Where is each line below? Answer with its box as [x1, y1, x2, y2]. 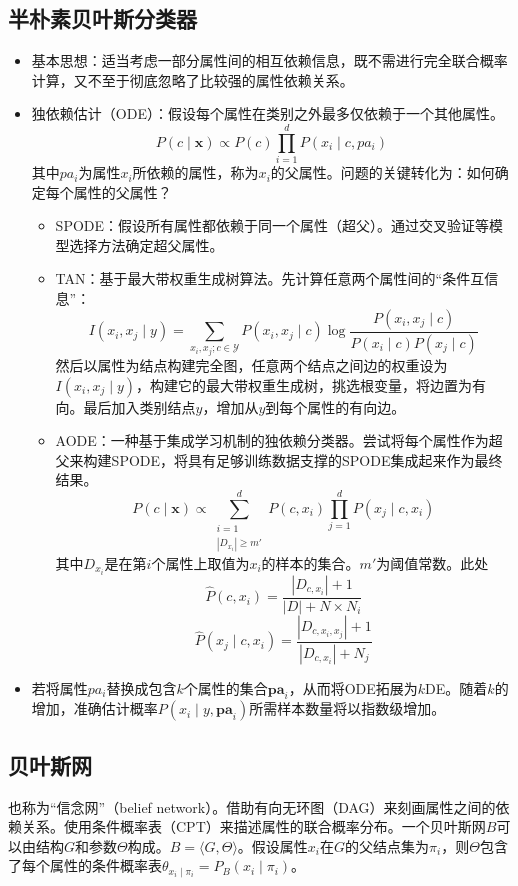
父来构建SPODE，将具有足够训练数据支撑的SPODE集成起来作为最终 [55, 449, 503, 470]
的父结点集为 [345, 835, 430, 856]
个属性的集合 [183, 677, 268, 698]
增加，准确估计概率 [31, 698, 158, 719]
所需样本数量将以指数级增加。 [249, 698, 446, 719]
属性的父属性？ [73, 181, 172, 202]
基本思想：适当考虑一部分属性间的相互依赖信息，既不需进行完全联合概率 [31, 50, 508, 71]
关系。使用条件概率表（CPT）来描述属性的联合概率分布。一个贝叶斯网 [21, 816, 486, 837]
